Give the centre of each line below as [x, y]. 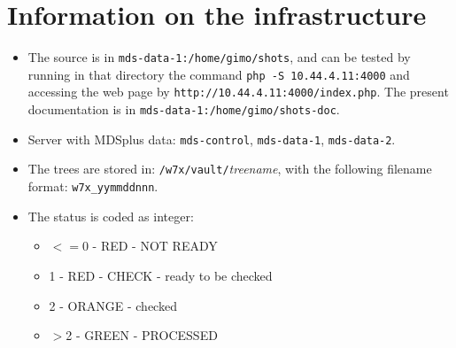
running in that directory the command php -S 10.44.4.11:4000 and [219, 74]
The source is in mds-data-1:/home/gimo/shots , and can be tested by [219, 57]
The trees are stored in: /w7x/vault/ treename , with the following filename [230, 169]
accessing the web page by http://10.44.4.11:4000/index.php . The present [238, 92]
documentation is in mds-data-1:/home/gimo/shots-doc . [184, 109]
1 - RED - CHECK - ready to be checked [161, 275]
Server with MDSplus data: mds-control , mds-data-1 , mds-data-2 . [212, 139]
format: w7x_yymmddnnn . [93, 186]
